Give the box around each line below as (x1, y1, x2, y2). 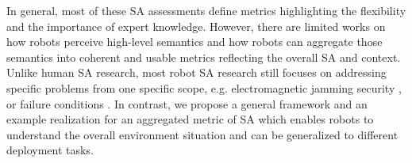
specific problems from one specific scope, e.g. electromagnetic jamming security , (6, 79, 402, 96)
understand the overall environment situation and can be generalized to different (6, 126, 399, 142)
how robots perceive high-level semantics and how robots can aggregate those (6, 33, 383, 50)
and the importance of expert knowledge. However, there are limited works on (6, 17, 386, 34)
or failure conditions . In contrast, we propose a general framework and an (6, 95, 368, 112)
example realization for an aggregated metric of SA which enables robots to (6, 111, 374, 127)
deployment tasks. (6, 142, 94, 158)
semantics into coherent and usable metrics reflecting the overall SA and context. (6, 48, 401, 65)
